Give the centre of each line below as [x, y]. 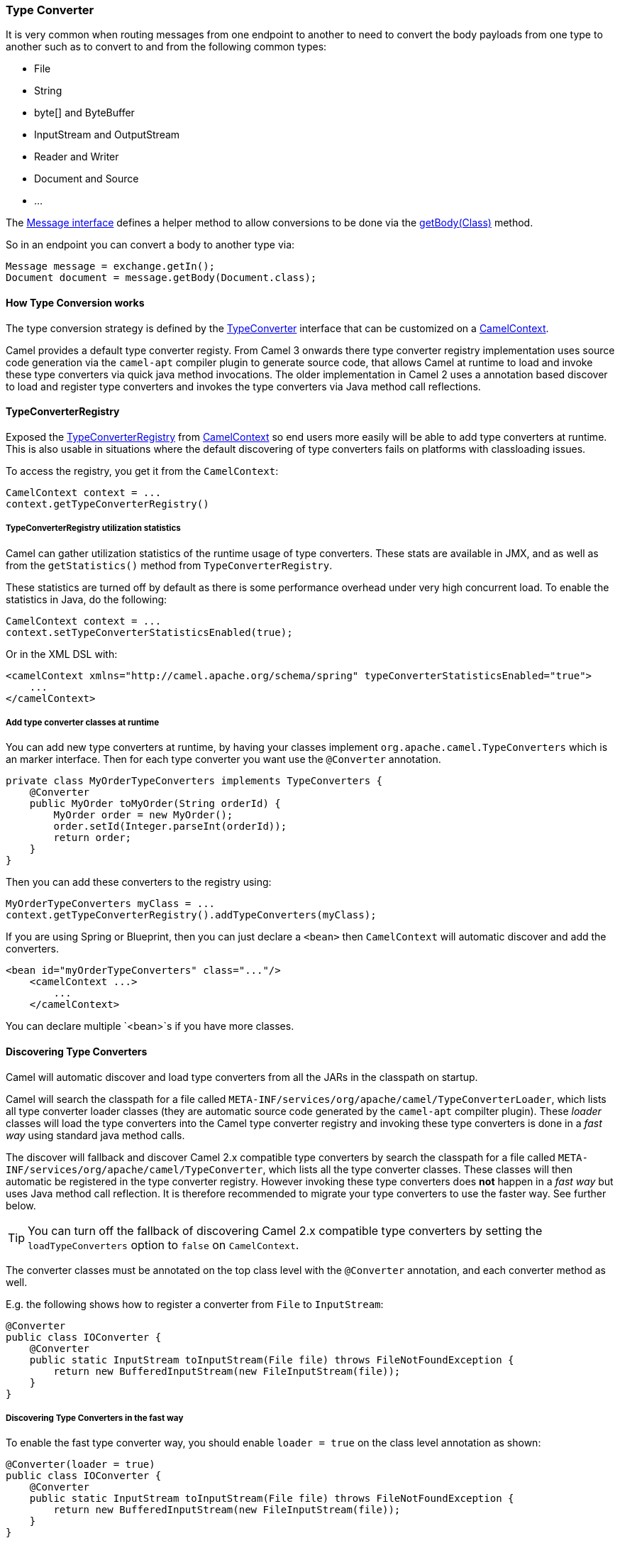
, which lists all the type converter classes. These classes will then [418, 1169]
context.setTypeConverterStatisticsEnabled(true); [149, 632]
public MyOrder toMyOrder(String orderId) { [155, 804]
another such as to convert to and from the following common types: [166, 47]
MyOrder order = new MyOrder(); [143, 815]
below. [21, 1205]
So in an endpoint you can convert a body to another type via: [150, 245]
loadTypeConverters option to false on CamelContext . [164, 1245]
